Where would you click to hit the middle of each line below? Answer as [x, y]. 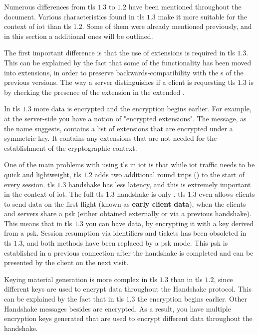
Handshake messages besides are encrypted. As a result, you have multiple [118, 308]
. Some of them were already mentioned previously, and [167, 26]
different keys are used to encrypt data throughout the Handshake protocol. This [128, 289]
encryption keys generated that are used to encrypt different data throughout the [128, 318]
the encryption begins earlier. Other [192, 299]
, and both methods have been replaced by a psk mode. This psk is [125, 243]
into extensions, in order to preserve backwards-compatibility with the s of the [124, 72]
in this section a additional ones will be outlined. [79, 36]
